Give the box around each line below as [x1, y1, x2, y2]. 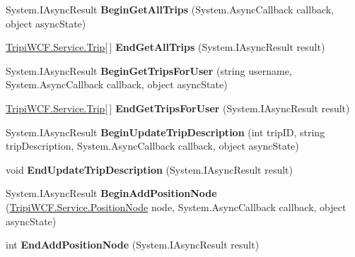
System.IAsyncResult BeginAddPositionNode [6, 186, 217, 201]
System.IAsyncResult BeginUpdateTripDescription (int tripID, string [6, 124, 325, 139]
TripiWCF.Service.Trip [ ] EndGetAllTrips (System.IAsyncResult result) [6, 40, 325, 54]
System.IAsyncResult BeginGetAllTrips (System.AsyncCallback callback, [6, 2, 334, 16]
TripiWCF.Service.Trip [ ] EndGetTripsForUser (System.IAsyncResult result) [6, 100, 350, 115]
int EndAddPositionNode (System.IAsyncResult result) [6, 237, 260, 252]
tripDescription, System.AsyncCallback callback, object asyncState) [6, 138, 299, 153]
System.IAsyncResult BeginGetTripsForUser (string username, [6, 63, 292, 78]
